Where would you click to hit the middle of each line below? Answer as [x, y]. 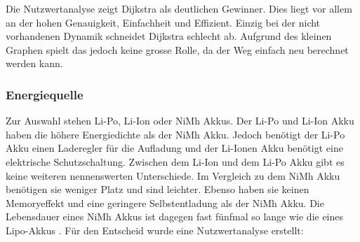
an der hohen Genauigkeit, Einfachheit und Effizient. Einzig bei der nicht [163, 22]
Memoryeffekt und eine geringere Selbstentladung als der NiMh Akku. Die [165, 202]
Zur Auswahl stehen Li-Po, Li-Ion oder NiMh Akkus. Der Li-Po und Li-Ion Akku [180, 121]
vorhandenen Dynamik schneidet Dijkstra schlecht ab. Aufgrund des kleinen [169, 36]
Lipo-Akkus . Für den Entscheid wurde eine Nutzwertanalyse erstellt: [155, 230]
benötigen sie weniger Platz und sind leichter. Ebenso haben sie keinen [158, 189]
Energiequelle [45, 94]
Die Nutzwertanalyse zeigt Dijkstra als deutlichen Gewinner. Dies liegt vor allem [179, 8]
